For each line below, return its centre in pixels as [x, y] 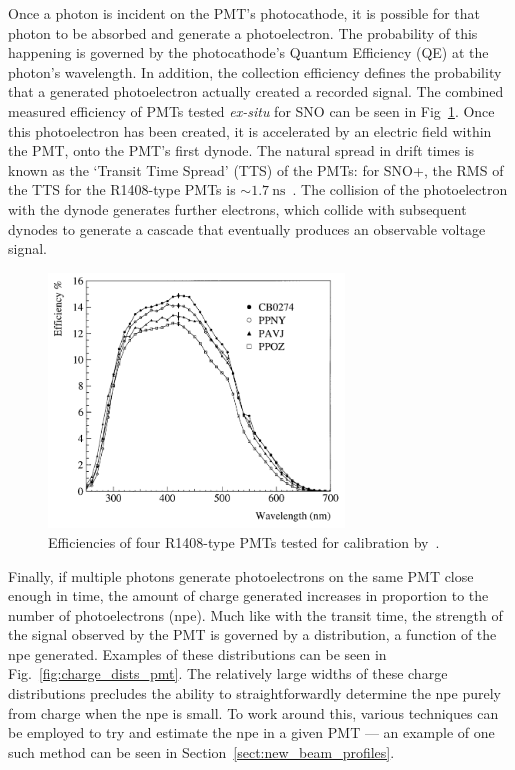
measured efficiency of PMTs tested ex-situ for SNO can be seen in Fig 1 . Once [251, 110]
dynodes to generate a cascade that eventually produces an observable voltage [247, 228]
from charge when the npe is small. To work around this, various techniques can [253, 712]
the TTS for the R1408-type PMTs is [122, 189]
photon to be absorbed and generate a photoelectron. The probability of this [243, 32]
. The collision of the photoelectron [400, 189]
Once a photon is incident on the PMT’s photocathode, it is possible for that [244, 13]
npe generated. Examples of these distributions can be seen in [197, 653]
